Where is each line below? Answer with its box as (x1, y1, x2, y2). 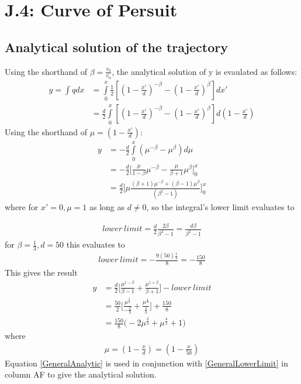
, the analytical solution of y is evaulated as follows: (112, 65, 297, 77)
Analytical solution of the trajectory (5, 37, 228, 56)
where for (5, 201, 39, 213)
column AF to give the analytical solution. (5, 368, 157, 380)
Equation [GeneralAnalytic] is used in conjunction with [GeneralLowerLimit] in (5, 356, 288, 369)
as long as (89, 201, 124, 213)
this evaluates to (66, 238, 125, 251)
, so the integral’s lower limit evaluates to (146, 201, 295, 213)
